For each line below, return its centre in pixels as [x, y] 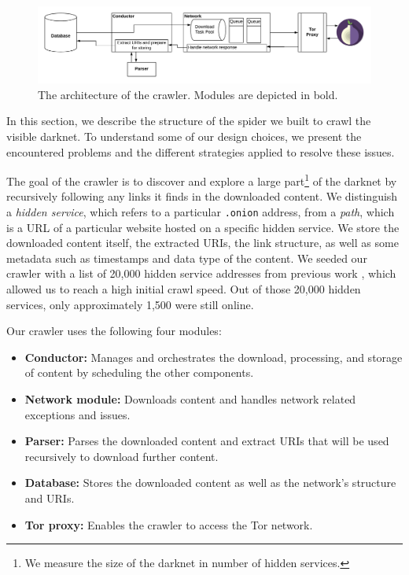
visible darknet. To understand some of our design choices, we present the [184, 136]
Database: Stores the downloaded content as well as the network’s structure [210, 483]
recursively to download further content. [122, 456]
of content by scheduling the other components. [139, 372]
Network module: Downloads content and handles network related [190, 398]
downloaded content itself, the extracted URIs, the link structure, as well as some [203, 243]
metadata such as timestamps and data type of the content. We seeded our [187, 258]
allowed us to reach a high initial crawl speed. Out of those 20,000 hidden [184, 288]
